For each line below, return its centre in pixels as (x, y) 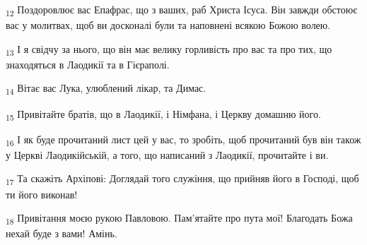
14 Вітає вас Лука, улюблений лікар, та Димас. (106, 89)
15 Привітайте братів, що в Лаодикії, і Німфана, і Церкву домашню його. (163, 114)
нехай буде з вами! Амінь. (62, 233)
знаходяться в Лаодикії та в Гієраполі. (88, 64)
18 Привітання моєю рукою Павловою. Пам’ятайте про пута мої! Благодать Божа (179, 219)
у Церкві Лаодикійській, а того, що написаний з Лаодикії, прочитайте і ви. (167, 154)
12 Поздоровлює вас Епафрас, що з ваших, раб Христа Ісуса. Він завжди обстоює (182, 10)
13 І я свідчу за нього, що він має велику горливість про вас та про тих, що (169, 49)
